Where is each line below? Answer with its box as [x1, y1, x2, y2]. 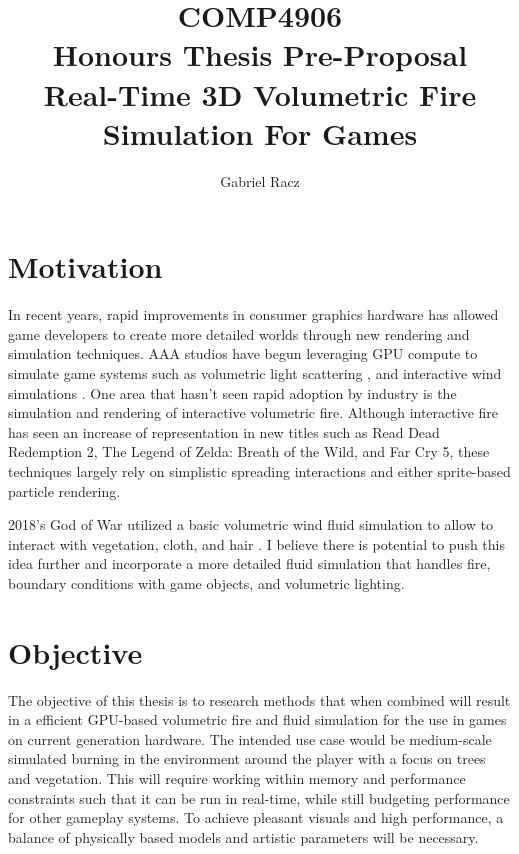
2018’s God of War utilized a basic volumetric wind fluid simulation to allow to [8, 514, 493, 535]
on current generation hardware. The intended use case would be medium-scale [8, 728, 492, 749]
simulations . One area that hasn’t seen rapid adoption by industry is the [8, 382, 457, 403]
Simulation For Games [102, 112, 418, 153]
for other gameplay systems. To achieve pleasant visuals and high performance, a [8, 807, 504, 828]
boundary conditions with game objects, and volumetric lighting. [8, 572, 405, 593]
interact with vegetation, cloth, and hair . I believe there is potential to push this [8, 533, 505, 554]
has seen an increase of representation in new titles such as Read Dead [8, 421, 440, 442]
